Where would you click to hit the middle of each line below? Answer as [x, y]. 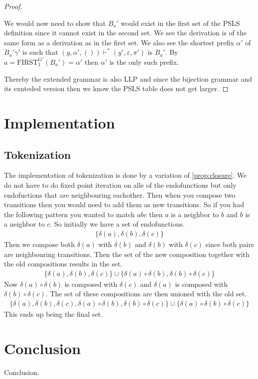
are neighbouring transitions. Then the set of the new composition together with [127, 254]
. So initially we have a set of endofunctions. [117, 224]
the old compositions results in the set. [63, 264]
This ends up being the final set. [54, 314]
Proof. [13, 6]
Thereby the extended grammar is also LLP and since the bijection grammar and [128, 78]
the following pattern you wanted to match [69, 214]
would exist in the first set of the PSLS [180, 23]
